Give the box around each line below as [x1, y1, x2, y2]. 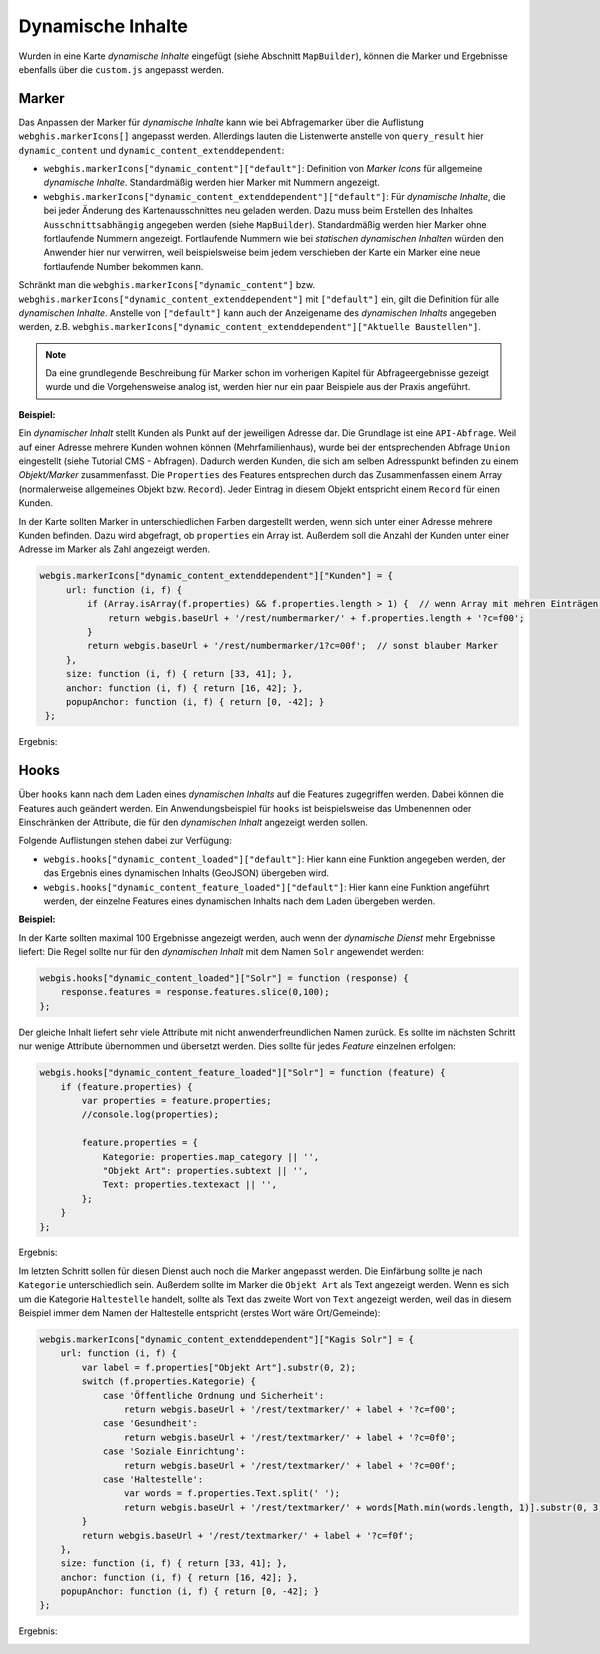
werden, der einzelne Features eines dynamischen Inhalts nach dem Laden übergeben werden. [43, 895, 436, 907]
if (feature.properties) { [60, 1081, 194, 1092]
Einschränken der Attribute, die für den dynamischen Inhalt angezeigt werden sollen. [18, 816, 369, 828]
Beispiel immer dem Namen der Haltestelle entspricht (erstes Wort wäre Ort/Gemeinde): [18, 1307, 381, 1319]
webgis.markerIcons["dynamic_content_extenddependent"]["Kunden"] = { [39, 570, 394, 582]
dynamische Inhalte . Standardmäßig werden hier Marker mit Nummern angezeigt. [43, 176, 380, 189]
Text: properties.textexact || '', [102, 1179, 277, 1190]
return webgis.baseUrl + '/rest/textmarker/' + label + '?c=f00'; [123, 1403, 457, 1415]
